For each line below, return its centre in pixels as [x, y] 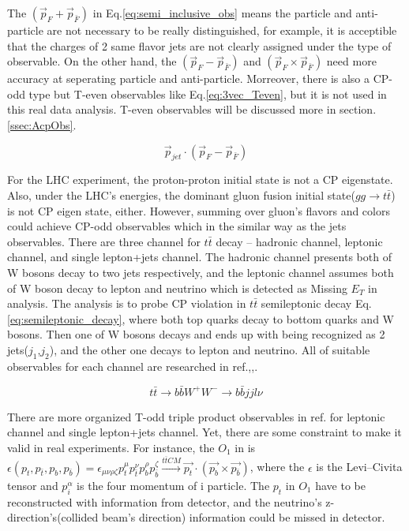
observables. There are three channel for [104, 241]
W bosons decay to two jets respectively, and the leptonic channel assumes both [201, 272]
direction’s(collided [53, 517]
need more [351, 61]
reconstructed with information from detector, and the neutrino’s [165, 501]
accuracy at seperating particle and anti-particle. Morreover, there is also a [189, 79]
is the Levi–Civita [359, 467]
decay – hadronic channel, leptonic [299, 241]
